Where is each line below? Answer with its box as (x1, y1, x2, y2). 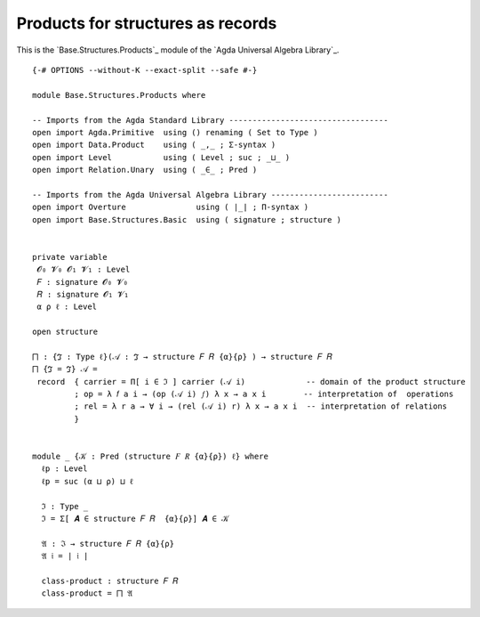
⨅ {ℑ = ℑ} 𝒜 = (32, 364, 98, 374)
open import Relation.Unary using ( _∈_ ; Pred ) (32, 165, 258, 175)
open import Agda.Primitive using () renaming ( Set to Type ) (32, 127, 319, 137)
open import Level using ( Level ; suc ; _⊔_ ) (32, 152, 291, 162)
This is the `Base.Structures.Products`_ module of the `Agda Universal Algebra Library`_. (16, 45, 340, 55)
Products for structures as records (16, 13, 277, 33)
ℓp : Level (41, 464, 88, 474)
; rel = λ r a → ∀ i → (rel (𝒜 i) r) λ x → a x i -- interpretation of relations (74, 402, 448, 411)
